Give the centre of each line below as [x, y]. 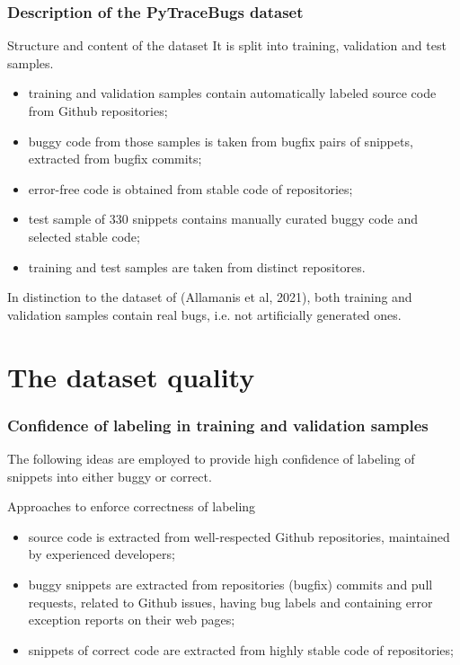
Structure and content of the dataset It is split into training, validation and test [227, 45]
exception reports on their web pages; [132, 620]
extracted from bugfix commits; [115, 159]
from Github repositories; [98, 111]
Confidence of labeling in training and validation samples [218, 425]
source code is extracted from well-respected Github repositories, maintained [239, 536]
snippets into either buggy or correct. [110, 476]
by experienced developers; [102, 554]
